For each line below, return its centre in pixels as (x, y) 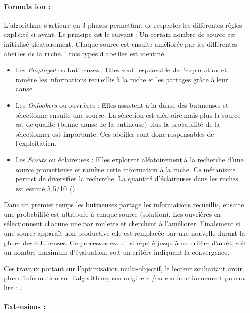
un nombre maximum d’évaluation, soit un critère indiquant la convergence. (117, 252)
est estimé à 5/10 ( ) (45, 188)
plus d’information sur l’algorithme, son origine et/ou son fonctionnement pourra (125, 278)
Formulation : (27, 6)
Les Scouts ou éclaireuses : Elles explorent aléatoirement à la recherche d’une (129, 159)
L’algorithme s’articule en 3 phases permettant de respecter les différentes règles (123, 25)
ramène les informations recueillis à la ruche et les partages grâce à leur (122, 79)
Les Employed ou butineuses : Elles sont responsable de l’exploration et (121, 70)
